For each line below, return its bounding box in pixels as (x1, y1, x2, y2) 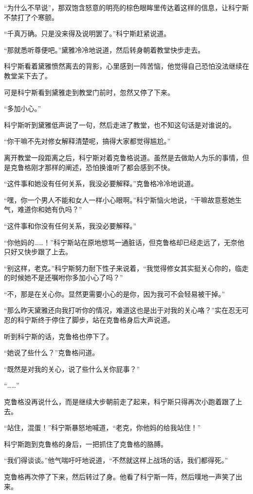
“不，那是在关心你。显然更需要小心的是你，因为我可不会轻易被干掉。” (4, 288, 225, 299)
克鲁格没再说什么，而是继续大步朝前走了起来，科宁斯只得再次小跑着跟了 (4, 397, 235, 407)
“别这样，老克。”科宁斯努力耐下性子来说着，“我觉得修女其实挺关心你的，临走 (4, 263, 249, 273)
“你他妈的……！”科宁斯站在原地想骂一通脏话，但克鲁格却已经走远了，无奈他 (4, 237, 244, 247)
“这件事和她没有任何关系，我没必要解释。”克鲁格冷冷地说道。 (4, 178, 198, 189)
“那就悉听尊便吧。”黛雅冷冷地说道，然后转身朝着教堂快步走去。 (4, 44, 205, 55)
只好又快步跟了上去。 (4, 247, 72, 257)
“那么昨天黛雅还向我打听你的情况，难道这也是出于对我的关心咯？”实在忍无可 (4, 305, 249, 315)
